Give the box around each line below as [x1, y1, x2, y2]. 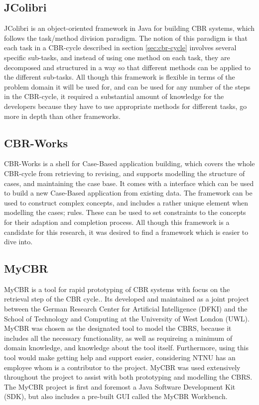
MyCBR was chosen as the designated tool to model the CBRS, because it [4, 323, 232, 333]
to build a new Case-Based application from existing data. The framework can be [4, 188, 253, 198]
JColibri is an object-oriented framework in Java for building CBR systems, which [4, 23, 255, 33]
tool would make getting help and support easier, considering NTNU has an [4, 352, 236, 363]
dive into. [4, 236, 33, 247]
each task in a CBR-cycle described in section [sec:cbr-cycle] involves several [4, 42, 237, 53]
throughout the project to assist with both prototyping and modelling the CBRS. [4, 372, 253, 382]
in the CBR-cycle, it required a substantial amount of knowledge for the [4, 91, 224, 101]
